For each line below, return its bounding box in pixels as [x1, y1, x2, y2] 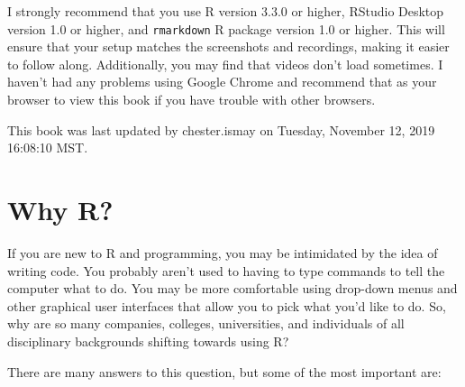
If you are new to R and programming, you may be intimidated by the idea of [7, 243, 438, 262]
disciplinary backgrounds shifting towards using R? [7, 331, 289, 350]
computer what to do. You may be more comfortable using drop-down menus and [7, 279, 458, 298]
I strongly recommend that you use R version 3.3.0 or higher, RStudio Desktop [7, 2, 444, 20]
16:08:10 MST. [7, 138, 88, 157]
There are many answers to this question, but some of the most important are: [7, 362, 442, 381]
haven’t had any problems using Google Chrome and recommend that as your [7, 72, 437, 91]
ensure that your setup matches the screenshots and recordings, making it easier [7, 37, 450, 56]
